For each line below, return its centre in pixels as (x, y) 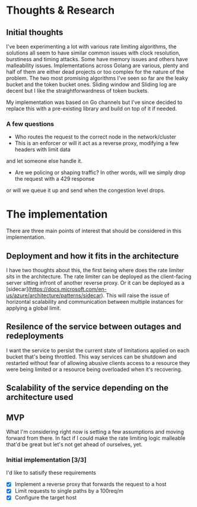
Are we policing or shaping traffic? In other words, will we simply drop (100, 172)
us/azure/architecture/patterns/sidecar (54, 295)
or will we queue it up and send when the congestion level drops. (86, 190)
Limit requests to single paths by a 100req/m (69, 491)
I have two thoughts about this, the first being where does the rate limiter (95, 270)
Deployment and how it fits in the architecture (93, 256)
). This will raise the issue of (135, 295)
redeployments (35, 336)
